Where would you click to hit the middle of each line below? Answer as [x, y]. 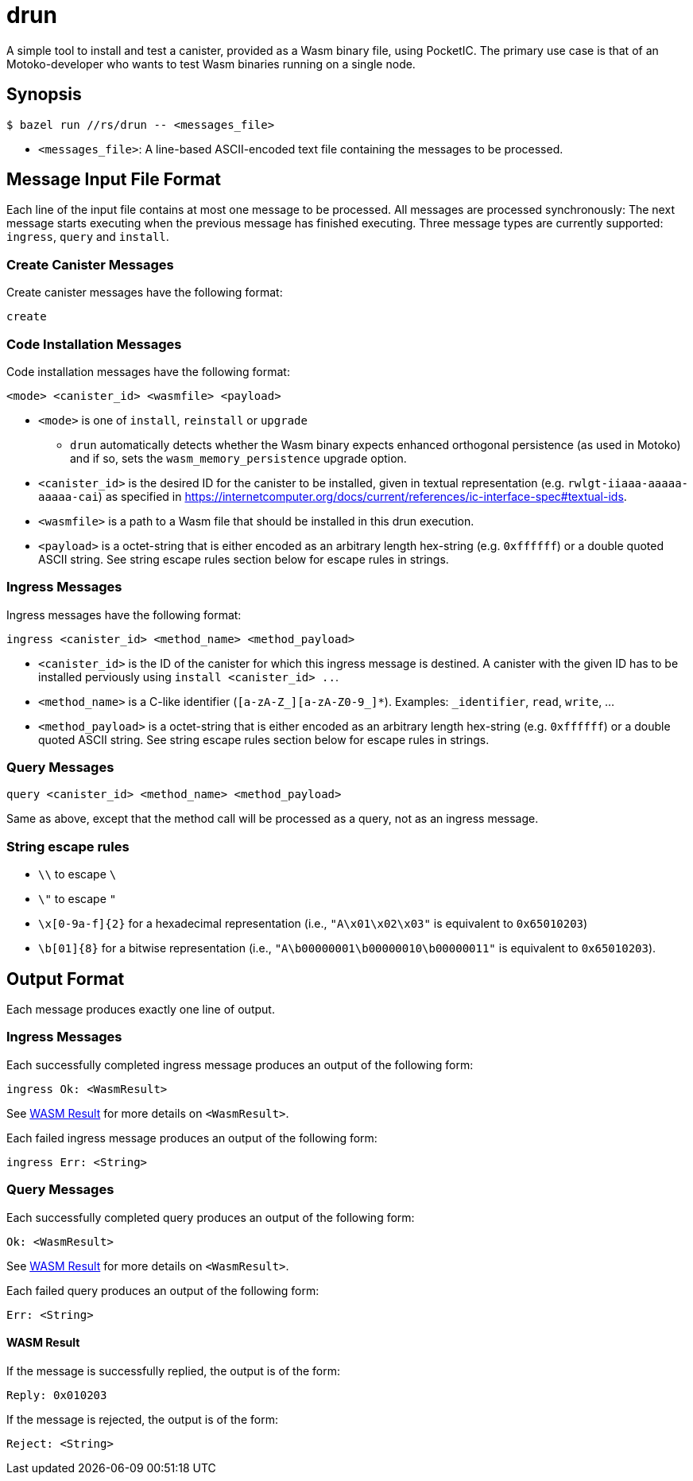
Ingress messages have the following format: [124, 614]
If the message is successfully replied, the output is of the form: [174, 1371]
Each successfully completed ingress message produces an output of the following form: [240, 1064]
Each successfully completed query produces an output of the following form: [211, 1217]
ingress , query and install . [88, 237]
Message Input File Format [114, 180]
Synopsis [44, 95]
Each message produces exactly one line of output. [141, 1010]
